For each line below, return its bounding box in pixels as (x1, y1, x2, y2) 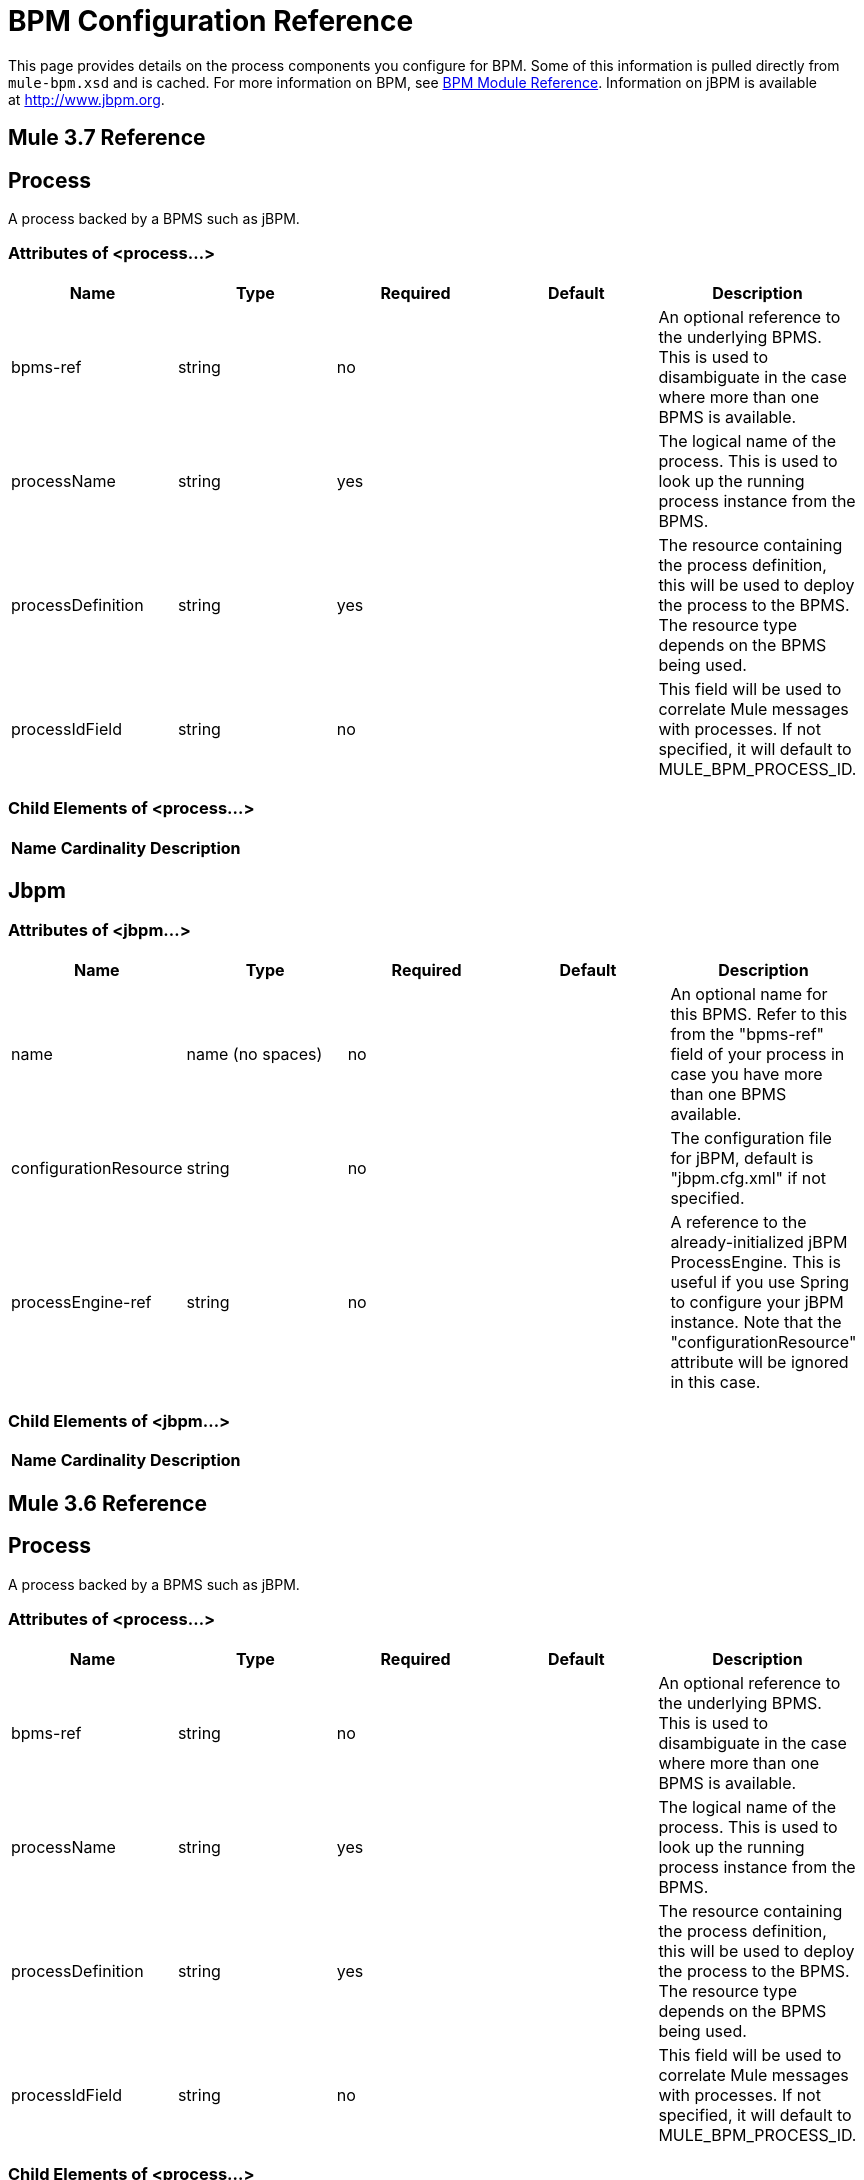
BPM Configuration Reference (8, 4, 414, 38)
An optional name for (670, 983, 828, 1004)
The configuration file (670, 1127, 832, 1148)
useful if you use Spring (670, 1271, 850, 1292)
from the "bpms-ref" (670, 1023, 825, 1044)
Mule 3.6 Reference (8, 1490, 207, 1516)
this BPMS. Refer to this (670, 1003, 848, 1024)
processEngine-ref (11, 1291, 152, 1312)
